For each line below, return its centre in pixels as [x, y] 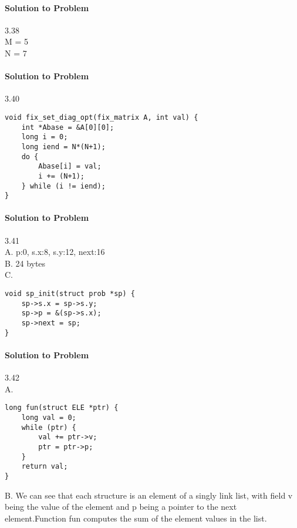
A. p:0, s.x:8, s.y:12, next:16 [55, 252]
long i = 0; [45, 137]
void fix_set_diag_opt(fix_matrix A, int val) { [102, 117]
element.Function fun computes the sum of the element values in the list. [136, 518]
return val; [45, 467]
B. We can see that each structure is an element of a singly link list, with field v [149, 495]
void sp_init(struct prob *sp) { [70, 294]
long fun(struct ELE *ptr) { [62, 408]
